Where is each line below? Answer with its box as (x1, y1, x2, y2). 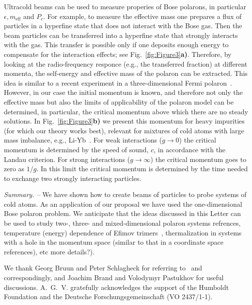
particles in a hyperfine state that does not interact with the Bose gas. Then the (4, 20, 242, 31)
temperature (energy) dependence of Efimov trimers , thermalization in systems (4, 227, 242, 237)
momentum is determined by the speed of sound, (4, 144, 149, 154)
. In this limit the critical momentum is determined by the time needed (36, 163, 248, 174)
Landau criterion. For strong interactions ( (4, 154, 130, 164)
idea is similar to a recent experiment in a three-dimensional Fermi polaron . (4, 77, 232, 88)
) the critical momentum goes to (150, 154, 247, 164)
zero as (4, 163, 25, 174)
